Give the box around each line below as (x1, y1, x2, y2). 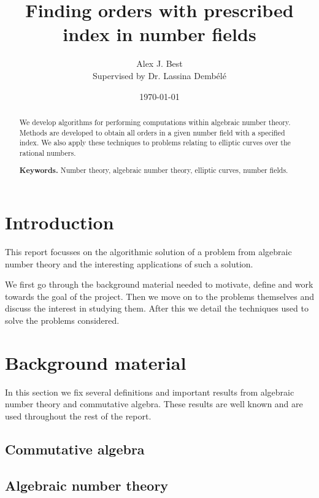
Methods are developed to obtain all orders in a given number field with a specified (19, 127, 285, 137)
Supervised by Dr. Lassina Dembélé (93, 69, 226, 82)
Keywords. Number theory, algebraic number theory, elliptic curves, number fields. (19, 165, 288, 176)
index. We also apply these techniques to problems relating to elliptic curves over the (19, 137, 291, 148)
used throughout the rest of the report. (5, 409, 152, 422)
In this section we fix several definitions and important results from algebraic (5, 385, 294, 398)
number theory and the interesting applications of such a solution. (5, 257, 253, 270)
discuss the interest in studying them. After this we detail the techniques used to (5, 302, 309, 315)
